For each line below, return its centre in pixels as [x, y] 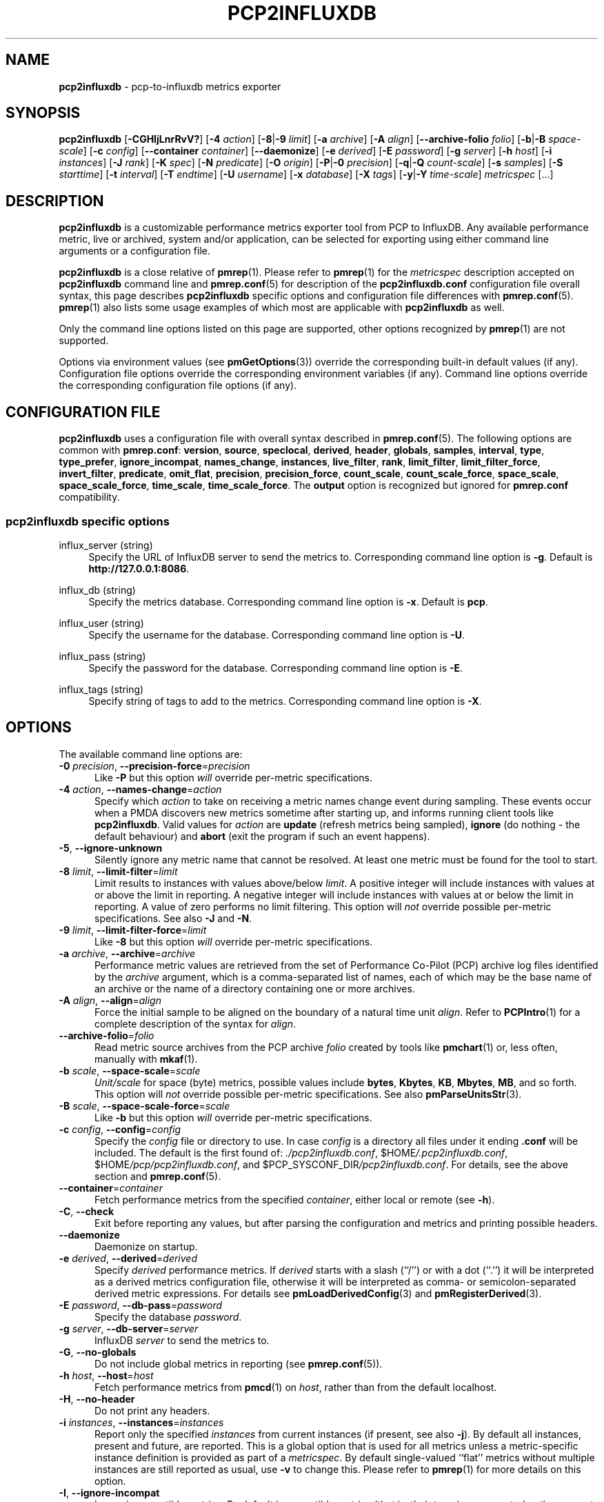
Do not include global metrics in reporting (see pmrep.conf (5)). [239, 1363]
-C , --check [87, 1211]
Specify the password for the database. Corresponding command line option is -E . [276, 668]
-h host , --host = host [106, 1375]
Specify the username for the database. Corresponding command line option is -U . [277, 634]
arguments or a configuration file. [134, 251]
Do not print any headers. [152, 1410]
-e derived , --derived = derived [128, 1258]
